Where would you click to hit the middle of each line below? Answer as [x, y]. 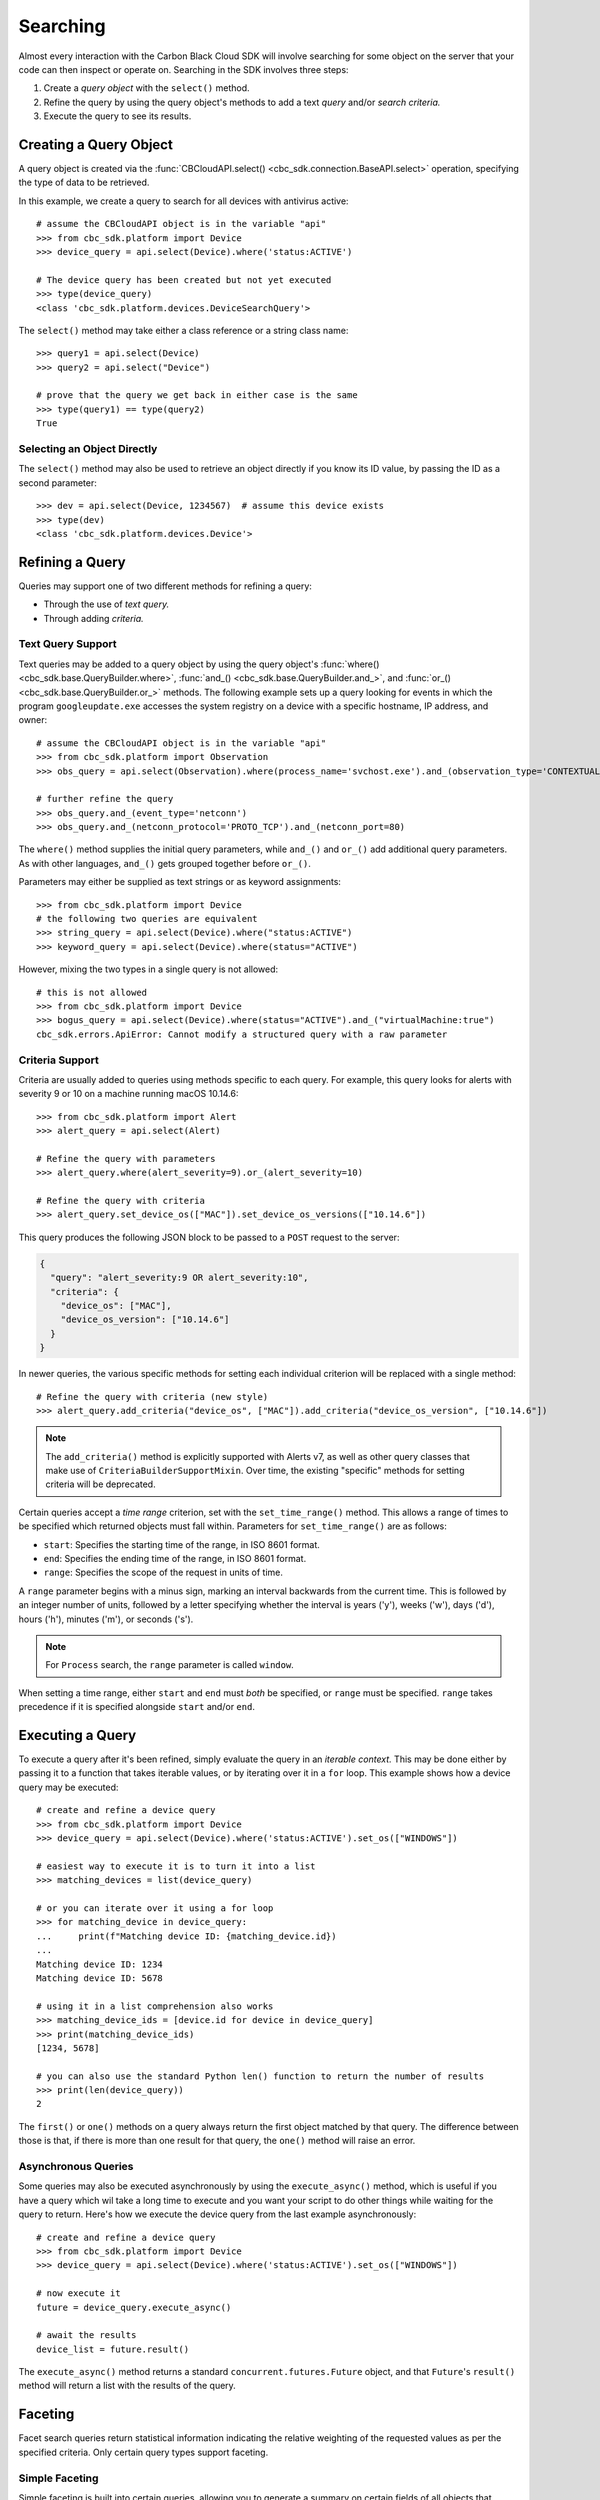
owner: [33, 720]
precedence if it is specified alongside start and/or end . [136, 1707]
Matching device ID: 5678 [100, 1978]
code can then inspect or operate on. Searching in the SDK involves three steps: [183, 69]
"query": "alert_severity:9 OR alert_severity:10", [179, 1278]
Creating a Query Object [96, 144]
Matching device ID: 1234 [100, 1964]
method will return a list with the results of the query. [127, 2386]
